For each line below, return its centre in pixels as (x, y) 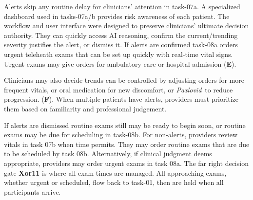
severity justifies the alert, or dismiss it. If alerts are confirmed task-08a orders (121, 45)
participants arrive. (32, 191)
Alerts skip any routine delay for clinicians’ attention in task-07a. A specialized (122, 6)
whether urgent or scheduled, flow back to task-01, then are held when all (114, 182)
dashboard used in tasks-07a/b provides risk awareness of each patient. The (117, 16)
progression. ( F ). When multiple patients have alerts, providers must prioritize (121, 99)
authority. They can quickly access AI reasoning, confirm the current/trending (121, 35)
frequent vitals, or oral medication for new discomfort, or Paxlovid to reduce (118, 89)
